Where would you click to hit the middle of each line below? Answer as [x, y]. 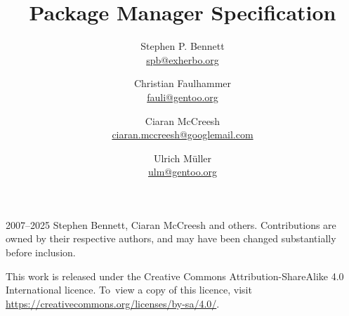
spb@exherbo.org [183, 59]
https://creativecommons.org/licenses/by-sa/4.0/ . [113, 303]
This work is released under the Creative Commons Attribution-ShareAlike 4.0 [175, 276]
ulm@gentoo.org [183, 172]
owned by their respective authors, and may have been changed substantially [171, 238]
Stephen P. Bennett [183, 46]
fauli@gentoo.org [183, 97]
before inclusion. [41, 252]
